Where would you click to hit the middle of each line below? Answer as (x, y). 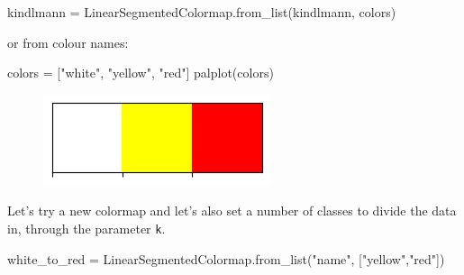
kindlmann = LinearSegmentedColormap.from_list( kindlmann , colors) (202, 12)
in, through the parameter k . (86, 228)
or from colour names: (68, 42)
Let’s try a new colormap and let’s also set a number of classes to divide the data (232, 211)
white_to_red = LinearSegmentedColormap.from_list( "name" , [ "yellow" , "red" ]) (226, 258)
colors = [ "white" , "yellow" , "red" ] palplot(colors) (141, 73)
